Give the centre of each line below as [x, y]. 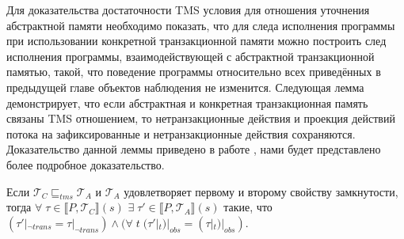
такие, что [248, 207]
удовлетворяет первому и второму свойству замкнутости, [261, 191]
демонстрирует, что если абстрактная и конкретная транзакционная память [187, 102]
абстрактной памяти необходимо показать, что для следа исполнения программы [201, 25]
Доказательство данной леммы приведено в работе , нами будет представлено [194, 149]
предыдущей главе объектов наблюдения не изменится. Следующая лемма [185, 87]
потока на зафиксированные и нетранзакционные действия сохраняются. [181, 133]
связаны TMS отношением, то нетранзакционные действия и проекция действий [201, 118]
